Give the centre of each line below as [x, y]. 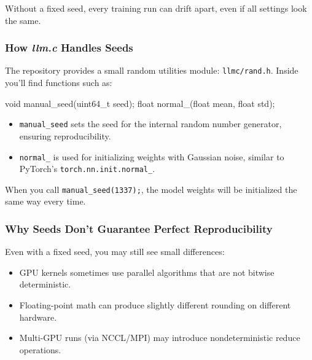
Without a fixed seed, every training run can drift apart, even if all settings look [156, 8]
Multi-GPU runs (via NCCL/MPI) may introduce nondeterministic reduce [160, 338]
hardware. [38, 317]
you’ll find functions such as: [59, 83]
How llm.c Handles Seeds [69, 48]
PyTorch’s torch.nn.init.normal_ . [87, 169]
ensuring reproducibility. [65, 135]
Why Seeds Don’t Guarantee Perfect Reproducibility [139, 228]
